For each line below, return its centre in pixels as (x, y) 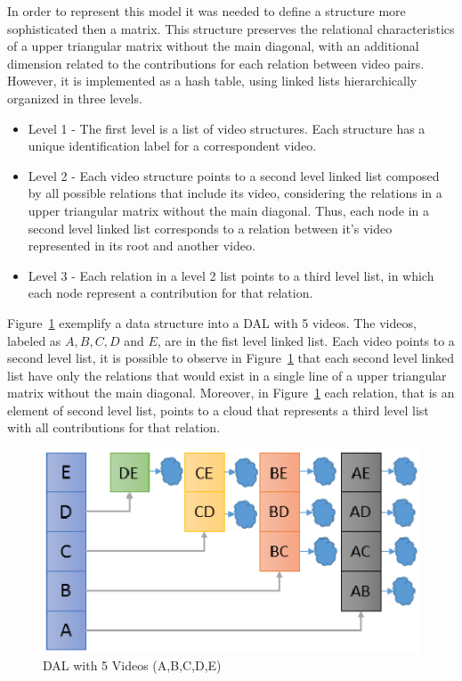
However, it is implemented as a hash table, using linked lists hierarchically (212, 81)
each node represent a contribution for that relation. (170, 293)
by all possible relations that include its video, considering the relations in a (235, 193)
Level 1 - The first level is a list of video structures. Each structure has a (227, 128)
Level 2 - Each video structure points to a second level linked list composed (234, 175)
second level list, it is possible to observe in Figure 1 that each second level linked (231, 358)
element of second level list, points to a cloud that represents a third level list (218, 410)
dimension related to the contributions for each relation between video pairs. (216, 63)
